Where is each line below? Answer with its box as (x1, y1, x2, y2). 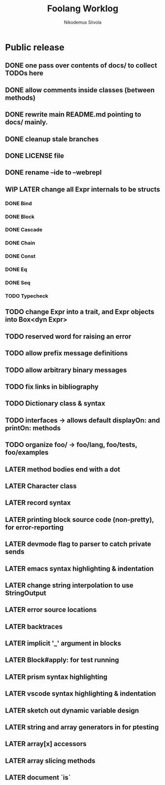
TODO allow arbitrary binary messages (5, 366, 127, 374)
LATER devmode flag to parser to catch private (5, 540, 151, 548)
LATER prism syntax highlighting (5, 673, 107, 681)
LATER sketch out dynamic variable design (5, 706, 139, 714)
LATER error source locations (5, 605, 97, 614)
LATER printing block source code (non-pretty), (5, 515, 154, 523)
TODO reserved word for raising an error (5, 332, 132, 340)
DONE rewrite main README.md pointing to (5, 111, 141, 119)
